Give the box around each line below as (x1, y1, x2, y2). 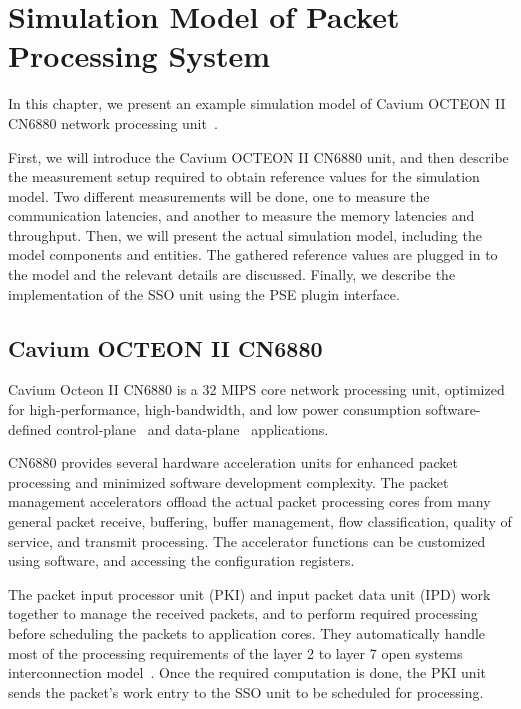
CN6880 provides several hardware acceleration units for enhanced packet (8, 452, 459, 473)
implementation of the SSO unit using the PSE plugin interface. (8, 283, 400, 304)
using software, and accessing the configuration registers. (8, 550, 355, 571)
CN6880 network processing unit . (8, 112, 218, 133)
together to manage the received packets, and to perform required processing (8, 603, 478, 624)
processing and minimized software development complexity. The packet (8, 471, 449, 492)
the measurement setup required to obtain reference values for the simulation (8, 166, 480, 187)
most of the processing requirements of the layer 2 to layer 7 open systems (8, 642, 463, 663)
